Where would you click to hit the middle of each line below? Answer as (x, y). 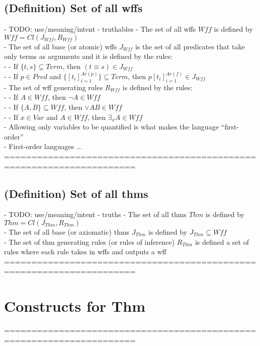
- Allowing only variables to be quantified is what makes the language (111, 127)
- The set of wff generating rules (54, 87)
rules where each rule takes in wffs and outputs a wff (85, 252)
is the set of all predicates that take (190, 46)
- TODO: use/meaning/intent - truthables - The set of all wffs (100, 29)
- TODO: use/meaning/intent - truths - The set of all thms (95, 214)
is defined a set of (222, 241)
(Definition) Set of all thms (76, 193)
